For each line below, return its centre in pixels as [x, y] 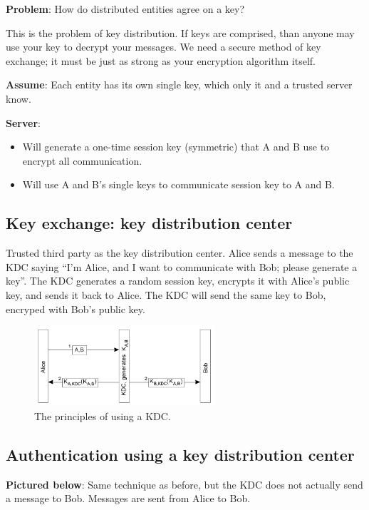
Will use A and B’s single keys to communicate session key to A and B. [178, 184]
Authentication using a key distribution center [180, 454]
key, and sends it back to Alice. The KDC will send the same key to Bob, [166, 294]
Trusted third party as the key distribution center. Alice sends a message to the [180, 253]
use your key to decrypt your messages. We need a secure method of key [163, 47]
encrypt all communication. [82, 160]
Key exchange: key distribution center [149, 223]
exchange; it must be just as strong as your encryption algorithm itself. [161, 60]
